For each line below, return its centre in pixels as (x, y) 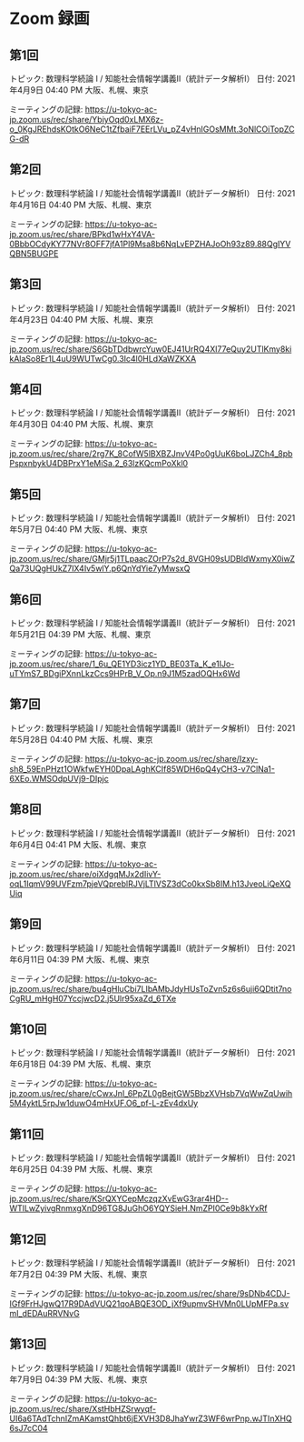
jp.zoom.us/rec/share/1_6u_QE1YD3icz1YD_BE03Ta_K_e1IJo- (122, 664)
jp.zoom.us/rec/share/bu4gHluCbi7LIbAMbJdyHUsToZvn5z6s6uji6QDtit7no (151, 988)
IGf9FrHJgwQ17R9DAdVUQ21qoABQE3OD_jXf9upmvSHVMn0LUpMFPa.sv (149, 1303)
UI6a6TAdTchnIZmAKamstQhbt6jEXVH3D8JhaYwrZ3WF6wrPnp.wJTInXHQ (151, 1418)
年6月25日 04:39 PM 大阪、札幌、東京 (81, 1169)
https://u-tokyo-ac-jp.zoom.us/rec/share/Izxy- (172, 758)
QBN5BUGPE (34, 253)
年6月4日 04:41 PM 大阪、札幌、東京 (78, 844)
